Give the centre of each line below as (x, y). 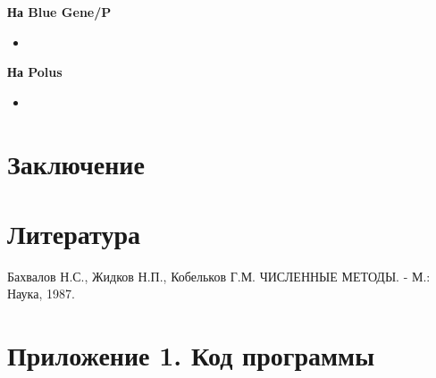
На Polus (35, 72)
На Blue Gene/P (59, 12)
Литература (74, 233)
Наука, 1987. (41, 294)
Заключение (76, 163)
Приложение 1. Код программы (191, 355)
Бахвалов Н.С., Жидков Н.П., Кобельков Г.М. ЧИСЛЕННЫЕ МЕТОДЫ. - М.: (219, 276)
